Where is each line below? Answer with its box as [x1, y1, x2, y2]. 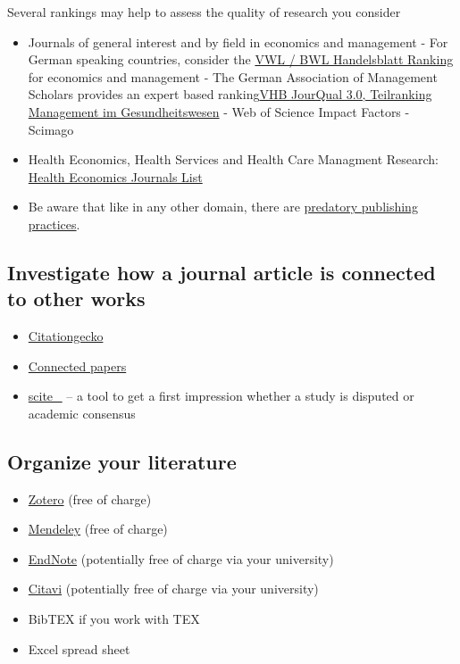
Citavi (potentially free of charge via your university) [28, 579, 319, 598]
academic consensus [28, 403, 136, 422]
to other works [7, 285, 146, 312]
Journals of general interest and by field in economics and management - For [28, 32, 448, 51]
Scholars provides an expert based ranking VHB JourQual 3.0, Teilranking [28, 85, 432, 104]
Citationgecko [28, 327, 104, 345]
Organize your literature [7, 447, 237, 475]
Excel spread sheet [28, 639, 130, 658]
